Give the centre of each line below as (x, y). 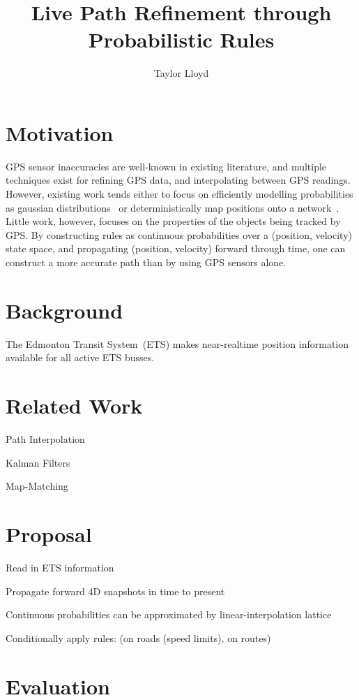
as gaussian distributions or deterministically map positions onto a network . (173, 207)
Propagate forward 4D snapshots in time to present (115, 591)
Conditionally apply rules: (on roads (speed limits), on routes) (138, 637)
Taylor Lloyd (181, 73)
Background (64, 310)
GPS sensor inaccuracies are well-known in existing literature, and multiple (166, 166)
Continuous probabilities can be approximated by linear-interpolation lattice (169, 614)
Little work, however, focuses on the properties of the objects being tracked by (173, 221)
